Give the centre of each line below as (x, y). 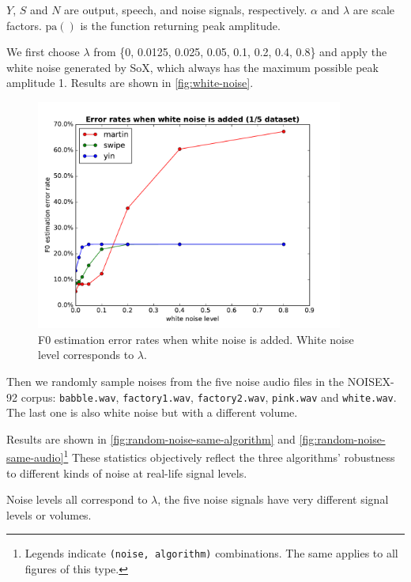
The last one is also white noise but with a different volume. (152, 412)
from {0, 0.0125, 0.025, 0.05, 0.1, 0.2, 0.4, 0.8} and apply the (240, 52)
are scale (373, 9)
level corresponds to (86, 355)
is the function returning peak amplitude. (180, 25)
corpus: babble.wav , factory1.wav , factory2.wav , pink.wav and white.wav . (209, 397)
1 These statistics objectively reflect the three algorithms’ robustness (229, 456)
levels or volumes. (49, 514)
